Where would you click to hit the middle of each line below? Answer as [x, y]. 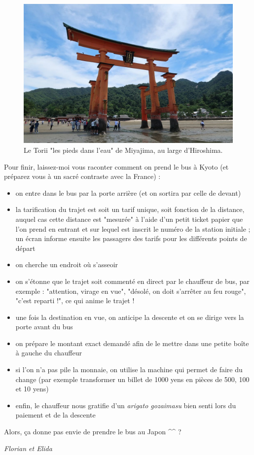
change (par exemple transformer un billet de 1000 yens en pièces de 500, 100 [132, 379]
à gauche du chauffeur [49, 353]
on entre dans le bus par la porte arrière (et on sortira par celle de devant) [128, 192]
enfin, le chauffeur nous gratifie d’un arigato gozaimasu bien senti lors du [126, 405]
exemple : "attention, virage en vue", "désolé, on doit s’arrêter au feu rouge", [131, 291]
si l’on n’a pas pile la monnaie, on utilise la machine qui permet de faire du [129, 369]
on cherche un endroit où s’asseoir [67, 264]
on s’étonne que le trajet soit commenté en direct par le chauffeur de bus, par [132, 281]
